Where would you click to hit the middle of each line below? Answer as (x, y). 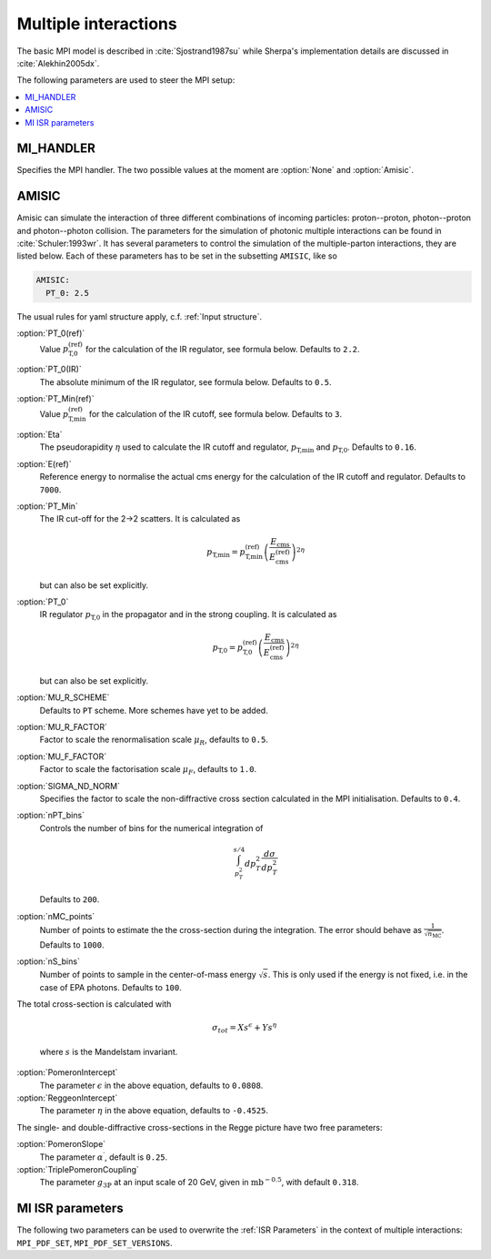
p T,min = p (225, 553)
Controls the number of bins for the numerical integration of (151, 827)
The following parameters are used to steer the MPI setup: (126, 80)
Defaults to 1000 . (72, 944)
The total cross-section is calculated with (94, 1004)
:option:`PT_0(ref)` (51, 333)
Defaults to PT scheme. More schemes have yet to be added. (154, 710)
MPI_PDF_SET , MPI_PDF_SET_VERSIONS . (95, 1243)
